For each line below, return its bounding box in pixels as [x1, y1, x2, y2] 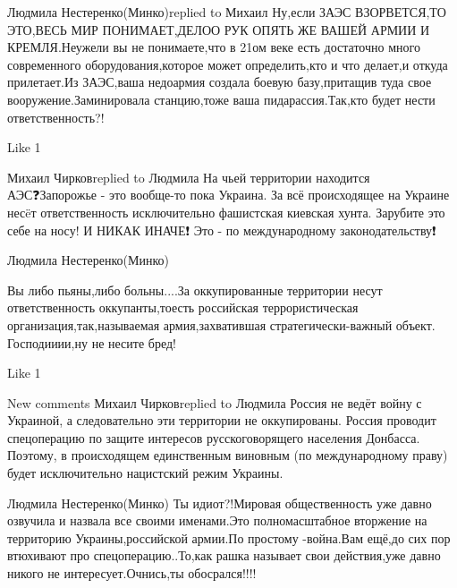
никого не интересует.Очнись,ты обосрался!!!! [7, 564, 257, 583]
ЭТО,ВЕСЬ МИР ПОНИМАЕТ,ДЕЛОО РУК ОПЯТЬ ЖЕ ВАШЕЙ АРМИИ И [7, 20, 430, 38]
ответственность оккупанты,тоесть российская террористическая [7, 298, 359, 317]
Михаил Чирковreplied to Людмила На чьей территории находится [7, 167, 370, 186]
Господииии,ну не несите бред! [7, 333, 176, 352]
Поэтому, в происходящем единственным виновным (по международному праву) [7, 446, 448, 464]
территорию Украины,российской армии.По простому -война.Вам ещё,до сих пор [7, 528, 451, 547]
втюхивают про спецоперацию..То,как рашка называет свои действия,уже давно [7, 546, 441, 565]
